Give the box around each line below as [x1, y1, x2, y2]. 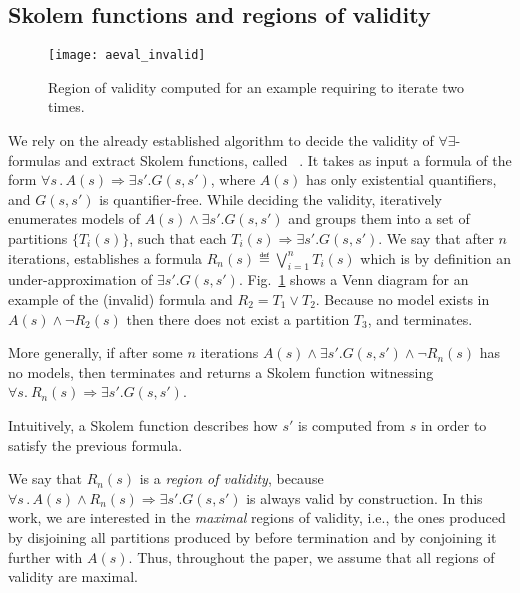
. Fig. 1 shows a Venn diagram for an [238, 269, 469, 290]
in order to [420, 414, 487, 435]
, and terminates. [367, 308, 473, 329]
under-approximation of [8, 269, 153, 290]
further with [8, 546, 83, 567]
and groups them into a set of [288, 208, 470, 229]
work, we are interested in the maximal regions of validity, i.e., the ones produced [8, 507, 506, 528]
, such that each [129, 228, 227, 249]
